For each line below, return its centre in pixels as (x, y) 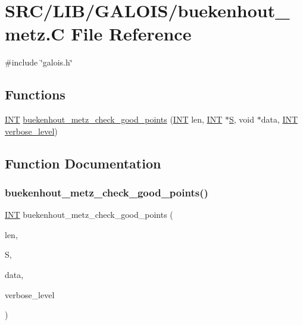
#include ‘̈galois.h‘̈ (39, 62)
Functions (35, 94)
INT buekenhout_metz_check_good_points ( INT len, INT (114, 119)
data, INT (279, 119)
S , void (241, 119)
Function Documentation (83, 163)
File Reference (131, 34)
